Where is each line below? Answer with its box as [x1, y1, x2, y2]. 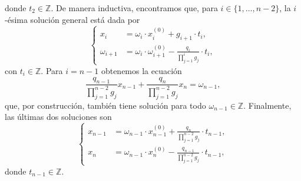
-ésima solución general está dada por [5, 13, 140, 25]
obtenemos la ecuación [101, 64, 182, 76]
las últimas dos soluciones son [5, 110, 112, 123]
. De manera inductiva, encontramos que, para [51, 2, 218, 14]
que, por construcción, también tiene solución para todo [5, 99, 206, 111]
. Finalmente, [243, 99, 292, 111]
